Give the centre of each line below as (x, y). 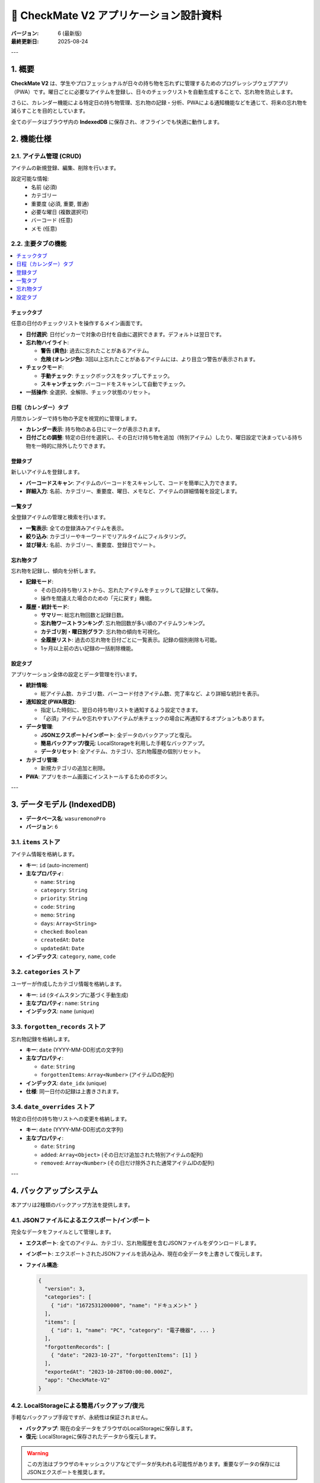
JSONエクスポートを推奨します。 (68, 1472)
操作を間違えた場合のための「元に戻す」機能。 (98, 599)
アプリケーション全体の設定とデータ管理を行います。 (76, 674)
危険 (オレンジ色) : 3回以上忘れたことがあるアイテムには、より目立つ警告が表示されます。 (150, 359)
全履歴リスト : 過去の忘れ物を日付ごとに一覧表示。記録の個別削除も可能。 (130, 640)
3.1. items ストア (36, 842)
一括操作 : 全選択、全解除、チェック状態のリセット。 (89, 392)
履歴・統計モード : (47, 607)
